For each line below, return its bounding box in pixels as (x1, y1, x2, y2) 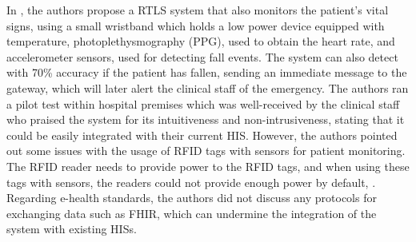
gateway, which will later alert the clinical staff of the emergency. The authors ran (6, 79, 409, 96)
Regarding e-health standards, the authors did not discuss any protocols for (6, 189, 377, 206)
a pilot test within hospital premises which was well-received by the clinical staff (6, 95, 400, 112)
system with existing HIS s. (6, 220, 137, 237)
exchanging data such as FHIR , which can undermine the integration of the (6, 204, 377, 221)
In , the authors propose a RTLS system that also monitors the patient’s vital (6, 2, 389, 18)
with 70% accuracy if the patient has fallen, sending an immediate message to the (6, 64, 407, 81)
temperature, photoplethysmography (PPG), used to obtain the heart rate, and (6, 33, 395, 50)
